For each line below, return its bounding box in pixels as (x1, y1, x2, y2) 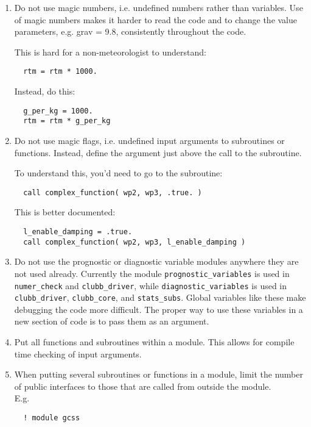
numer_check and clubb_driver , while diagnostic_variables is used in (14, 279, 287, 292)
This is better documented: (14, 206, 116, 218)
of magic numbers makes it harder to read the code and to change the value (14, 13, 298, 26)
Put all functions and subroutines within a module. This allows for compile (14, 335, 295, 348)
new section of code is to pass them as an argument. (14, 315, 209, 328)
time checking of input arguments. (14, 347, 142, 360)
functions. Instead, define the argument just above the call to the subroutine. (14, 146, 302, 159)
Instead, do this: (14, 85, 75, 98)
